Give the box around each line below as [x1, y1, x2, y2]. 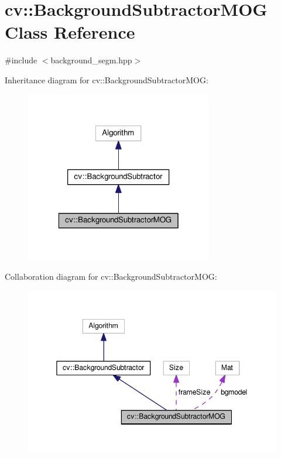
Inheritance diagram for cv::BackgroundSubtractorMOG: [5, 73, 208, 86]
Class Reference [5, 20, 135, 44]
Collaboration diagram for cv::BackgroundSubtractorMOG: [5, 270, 217, 282]
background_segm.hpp [50, 54, 132, 66]
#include [5, 54, 37, 66]
